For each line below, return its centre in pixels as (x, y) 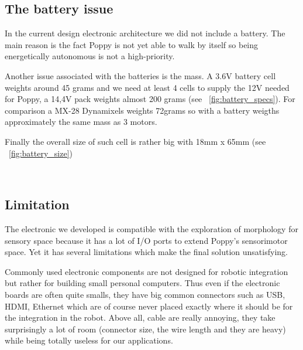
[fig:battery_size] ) (41, 153)
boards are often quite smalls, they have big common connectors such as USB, (145, 294)
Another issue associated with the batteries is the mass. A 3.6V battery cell (140, 75)
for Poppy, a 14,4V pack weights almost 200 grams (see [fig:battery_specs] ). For (150, 99)
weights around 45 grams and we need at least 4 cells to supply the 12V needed (147, 87)
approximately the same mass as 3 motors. (81, 122)
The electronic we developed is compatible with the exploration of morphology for (151, 228)
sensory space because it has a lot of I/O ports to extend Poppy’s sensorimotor (146, 240)
